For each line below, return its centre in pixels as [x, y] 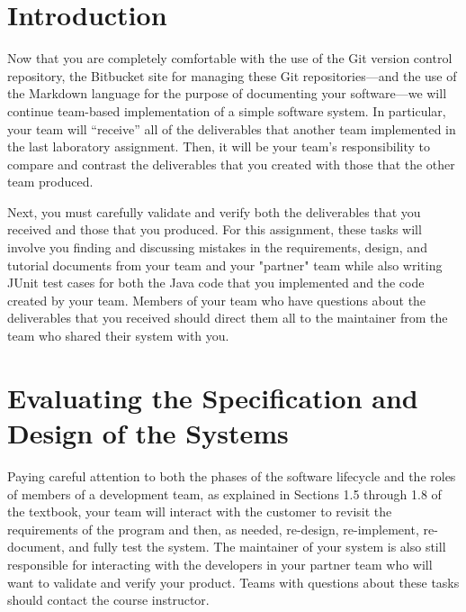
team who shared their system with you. [118, 336]
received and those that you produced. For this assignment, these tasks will [215, 229]
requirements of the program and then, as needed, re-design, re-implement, [213, 529]
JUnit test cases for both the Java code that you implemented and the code [216, 283]
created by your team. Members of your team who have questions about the [217, 300]
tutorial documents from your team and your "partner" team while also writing [225, 265]
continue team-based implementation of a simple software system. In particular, [227, 110]
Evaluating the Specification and [213, 397]
